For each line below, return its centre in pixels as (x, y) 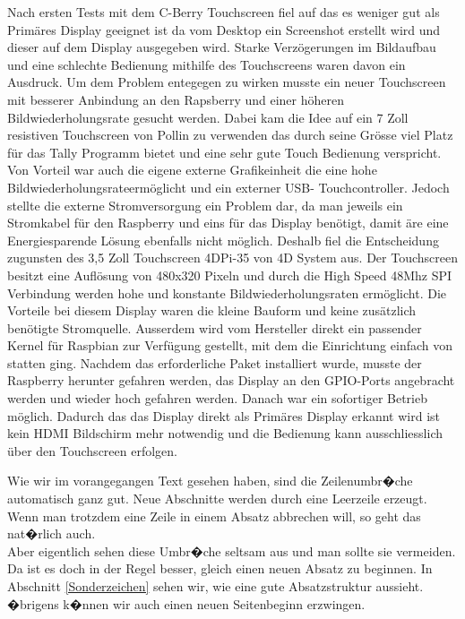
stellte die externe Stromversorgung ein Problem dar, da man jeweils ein (205, 205)
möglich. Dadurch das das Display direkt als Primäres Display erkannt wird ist (224, 415)
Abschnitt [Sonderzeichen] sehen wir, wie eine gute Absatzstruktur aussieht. (215, 586)
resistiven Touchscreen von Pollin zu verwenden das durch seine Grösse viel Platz (230, 135)
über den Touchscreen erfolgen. (92, 450)
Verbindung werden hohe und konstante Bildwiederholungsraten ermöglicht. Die (227, 292)
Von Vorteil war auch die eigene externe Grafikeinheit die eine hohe (192, 170)
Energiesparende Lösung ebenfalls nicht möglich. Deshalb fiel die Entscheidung (223, 240)
